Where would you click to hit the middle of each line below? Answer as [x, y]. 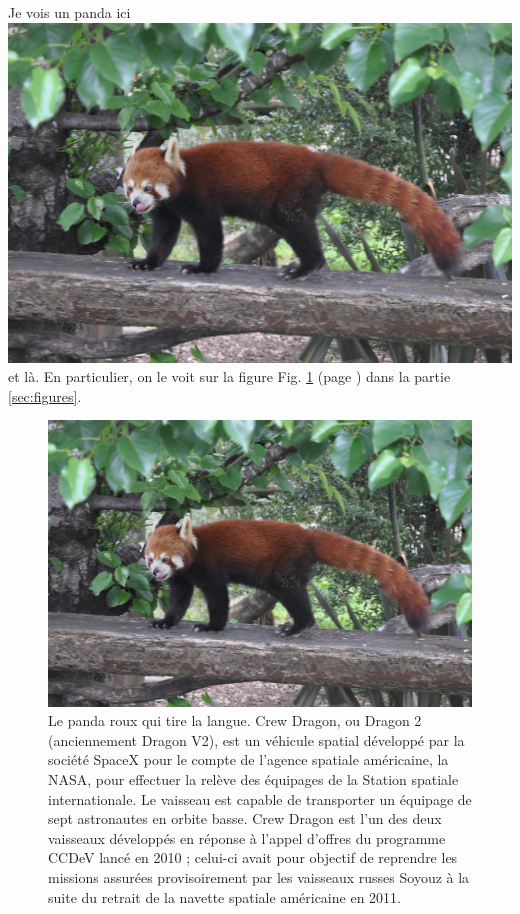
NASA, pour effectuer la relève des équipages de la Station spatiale [253, 778]
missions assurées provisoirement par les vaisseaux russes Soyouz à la [259, 876]
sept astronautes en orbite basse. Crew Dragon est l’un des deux [245, 818]
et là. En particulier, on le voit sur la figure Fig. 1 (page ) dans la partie [229, 376]
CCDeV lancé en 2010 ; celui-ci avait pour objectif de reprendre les [253, 857]
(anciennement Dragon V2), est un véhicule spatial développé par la [256, 739]
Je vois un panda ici [69, 12]
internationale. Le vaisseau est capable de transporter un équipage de [260, 798]
